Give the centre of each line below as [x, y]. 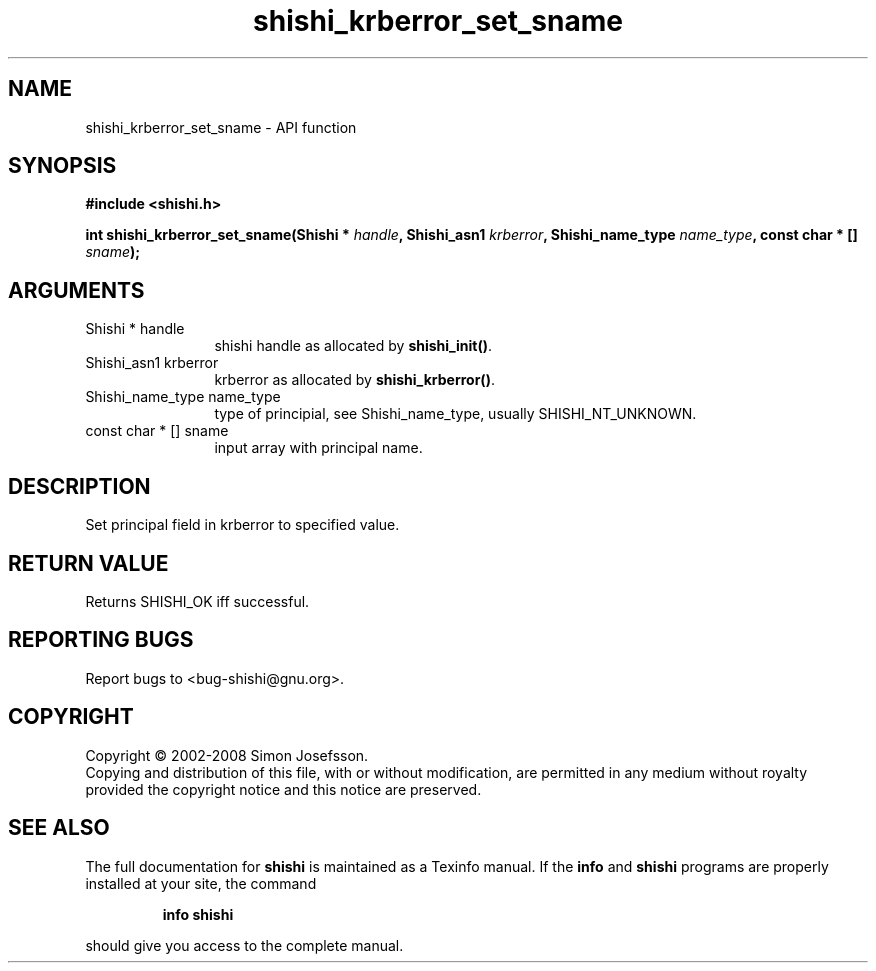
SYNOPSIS [62, 166]
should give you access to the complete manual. [244, 945]
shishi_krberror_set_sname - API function [221, 127]
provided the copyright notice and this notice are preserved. [283, 789]
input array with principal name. [318, 448]
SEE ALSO [59, 828]
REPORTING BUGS [101, 640]
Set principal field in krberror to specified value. [242, 525]
